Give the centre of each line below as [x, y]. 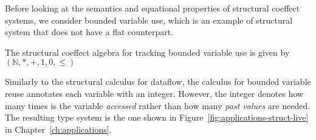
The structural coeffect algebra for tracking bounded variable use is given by [147, 52]
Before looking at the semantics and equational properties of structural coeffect [153, 8]
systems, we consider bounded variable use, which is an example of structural [149, 20]
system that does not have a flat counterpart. [89, 32]
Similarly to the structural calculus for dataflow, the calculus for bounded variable [158, 82]
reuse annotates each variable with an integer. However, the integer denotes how [154, 93]
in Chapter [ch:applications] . [58, 129]
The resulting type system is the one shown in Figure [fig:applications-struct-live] [157, 117]
